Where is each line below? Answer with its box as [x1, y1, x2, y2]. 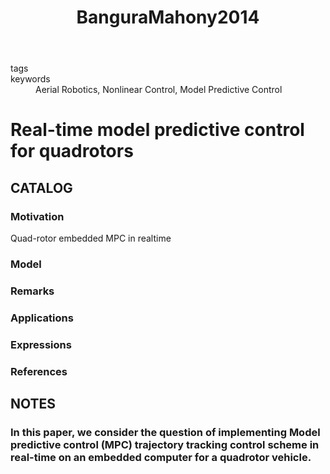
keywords [10, 73, 51, 85]
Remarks [10, 284, 55, 298]
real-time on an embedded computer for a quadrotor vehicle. [10, 450, 312, 464]
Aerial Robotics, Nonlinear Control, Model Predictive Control [35, 84, 283, 96]
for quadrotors [10, 140, 134, 163]
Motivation [10, 209, 65, 223]
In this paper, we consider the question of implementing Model [10, 425, 321, 439]
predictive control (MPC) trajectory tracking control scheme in [10, 437, 320, 451]
